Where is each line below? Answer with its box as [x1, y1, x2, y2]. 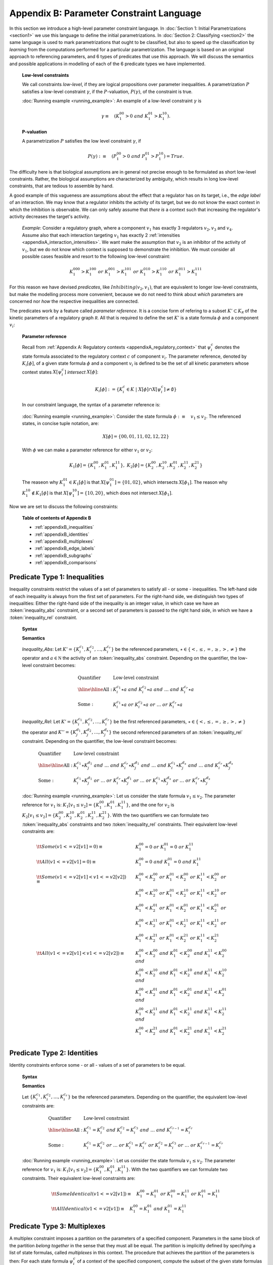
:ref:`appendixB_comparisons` [34, 560, 98, 566]
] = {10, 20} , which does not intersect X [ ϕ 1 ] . [77, 490, 173, 497]
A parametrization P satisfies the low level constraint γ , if [22, 138, 142, 144]
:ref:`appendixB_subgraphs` [34, 552, 93, 559]
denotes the [214, 344, 240, 350]
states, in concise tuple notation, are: [22, 420, 99, 427]
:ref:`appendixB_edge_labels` [34, 545, 96, 552]
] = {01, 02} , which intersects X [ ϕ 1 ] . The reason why [114, 479, 227, 486]
